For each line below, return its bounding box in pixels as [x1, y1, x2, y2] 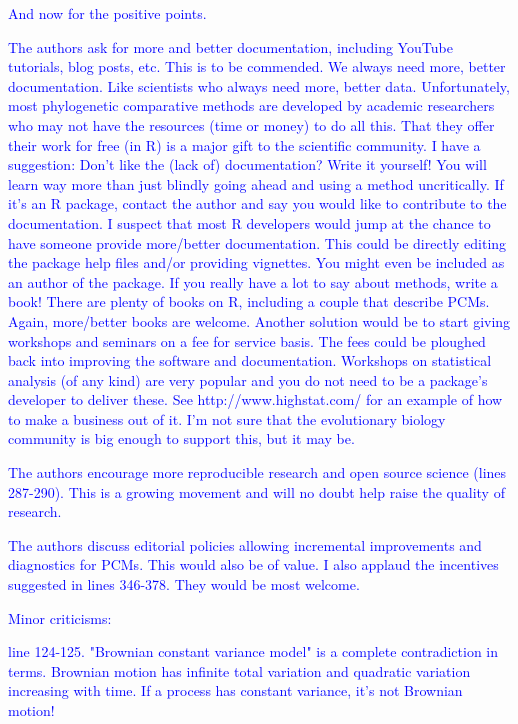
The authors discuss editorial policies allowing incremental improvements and [8, 534, 482, 555]
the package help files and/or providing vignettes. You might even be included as [8, 252, 505, 273]
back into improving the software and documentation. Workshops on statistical [8, 350, 492, 371]
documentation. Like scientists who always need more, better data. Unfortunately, [8, 75, 510, 96]
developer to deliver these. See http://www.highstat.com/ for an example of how [8, 389, 503, 410]
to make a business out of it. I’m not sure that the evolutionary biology [8, 408, 446, 429]
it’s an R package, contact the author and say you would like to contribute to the [8, 193, 507, 214]
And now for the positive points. [8, 3, 207, 23]
